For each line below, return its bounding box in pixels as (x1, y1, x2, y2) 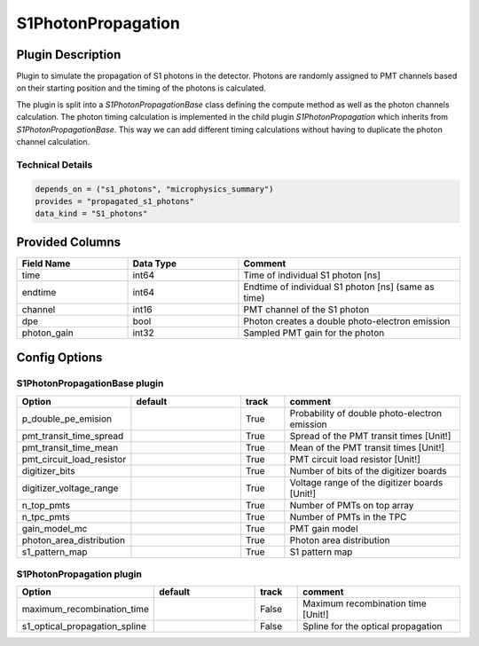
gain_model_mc (21, 522, 88, 534)
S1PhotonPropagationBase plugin (16, 377, 164, 390)
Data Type (132, 257, 177, 270)
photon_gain (21, 327, 75, 339)
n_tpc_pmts (21, 510, 70, 523)
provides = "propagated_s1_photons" (35, 196, 195, 206)
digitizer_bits (21, 464, 75, 477)
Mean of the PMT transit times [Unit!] (289, 441, 445, 453)
